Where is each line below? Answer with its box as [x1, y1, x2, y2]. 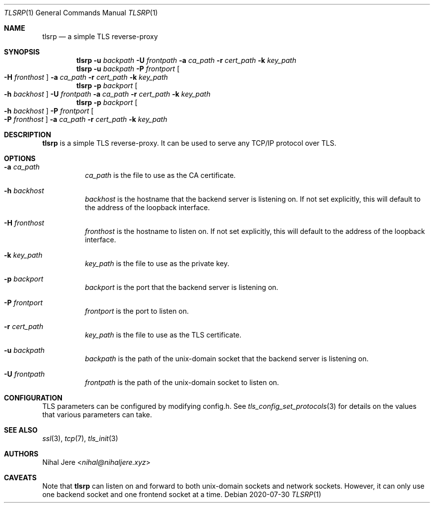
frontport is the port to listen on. [85, 307, 189, 315]
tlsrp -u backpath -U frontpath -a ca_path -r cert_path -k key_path [76, 56, 296, 64]
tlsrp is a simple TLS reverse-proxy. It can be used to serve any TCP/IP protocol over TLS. [42, 139, 336, 147]
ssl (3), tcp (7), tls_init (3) [42, 434, 118, 443]
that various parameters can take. [42, 410, 152, 419]
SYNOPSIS [4, 48, 40, 56]
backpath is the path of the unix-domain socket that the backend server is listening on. [85, 354, 369, 363]
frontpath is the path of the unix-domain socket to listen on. [85, 378, 279, 387]
